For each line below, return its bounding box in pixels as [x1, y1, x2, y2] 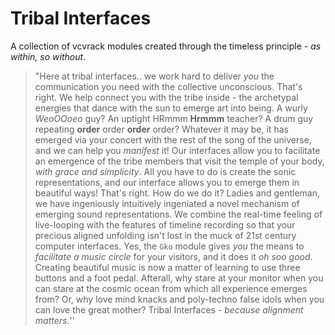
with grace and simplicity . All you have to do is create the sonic [34, 165, 297, 177]
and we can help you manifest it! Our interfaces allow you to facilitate [34, 144, 321, 156]
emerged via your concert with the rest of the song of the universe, [34, 133, 312, 146]
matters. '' [34, 314, 75, 326]
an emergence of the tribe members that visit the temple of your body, [34, 155, 325, 167]
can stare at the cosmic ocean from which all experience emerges [34, 282, 308, 294]
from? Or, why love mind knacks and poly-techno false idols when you [34, 293, 325, 305]
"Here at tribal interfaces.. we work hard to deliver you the [34, 70, 275, 82]
